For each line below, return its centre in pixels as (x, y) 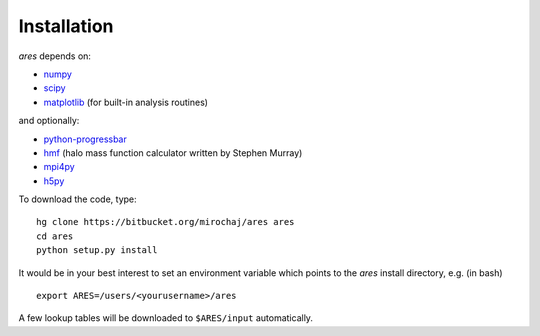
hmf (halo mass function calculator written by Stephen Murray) (173, 152)
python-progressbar (85, 139)
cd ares (55, 236)
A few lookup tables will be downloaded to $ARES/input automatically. (166, 318)
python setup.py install (97, 250)
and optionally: (49, 121)
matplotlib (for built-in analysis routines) (126, 102)
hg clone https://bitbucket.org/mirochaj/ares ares (165, 222)
